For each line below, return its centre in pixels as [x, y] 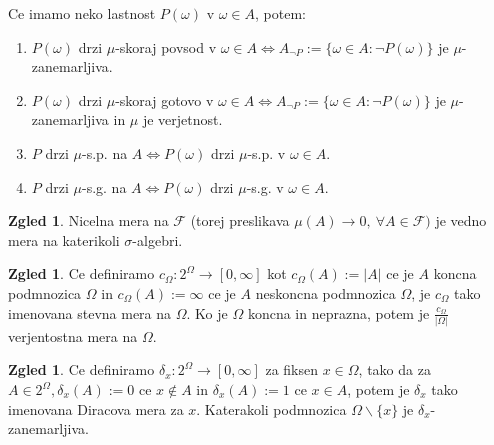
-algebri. [157, 239]
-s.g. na [104, 186]
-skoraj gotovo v [164, 99]
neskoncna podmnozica [325, 292]
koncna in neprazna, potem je [338, 312]
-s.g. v [265, 186]
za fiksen [291, 369]
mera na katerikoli [64, 239]
